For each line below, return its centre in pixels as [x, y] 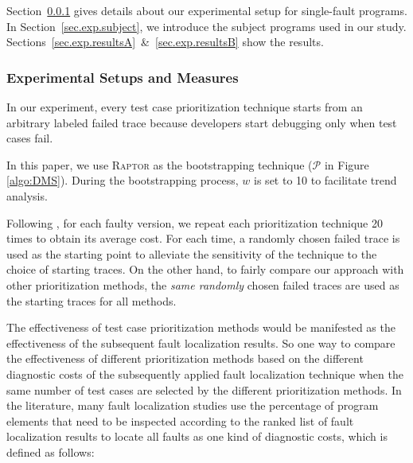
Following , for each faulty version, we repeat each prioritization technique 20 [195, 222]
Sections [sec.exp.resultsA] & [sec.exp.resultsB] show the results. [165, 42]
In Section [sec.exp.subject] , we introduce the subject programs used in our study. [206, 26]
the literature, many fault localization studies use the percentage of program [193, 405]
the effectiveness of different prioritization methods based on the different [185, 358]
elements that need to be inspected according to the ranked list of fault [180, 420]
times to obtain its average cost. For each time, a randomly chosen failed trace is [203, 238]
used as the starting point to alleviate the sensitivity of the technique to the [192, 253]
